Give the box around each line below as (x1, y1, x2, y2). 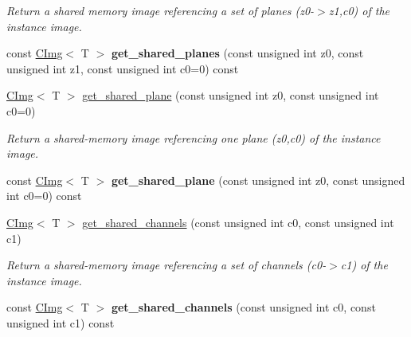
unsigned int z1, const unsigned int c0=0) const (6, 60, 239, 76)
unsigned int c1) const (6, 314, 115, 331)
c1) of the (340, 257, 388, 273)
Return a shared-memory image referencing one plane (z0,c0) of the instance (6, 129, 381, 146)
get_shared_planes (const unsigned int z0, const (111, 45, 364, 61)
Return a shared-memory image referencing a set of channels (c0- (6, 257, 327, 273)
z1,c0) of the (328, 2, 390, 18)
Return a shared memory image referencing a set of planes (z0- (6, 2, 315, 18)
